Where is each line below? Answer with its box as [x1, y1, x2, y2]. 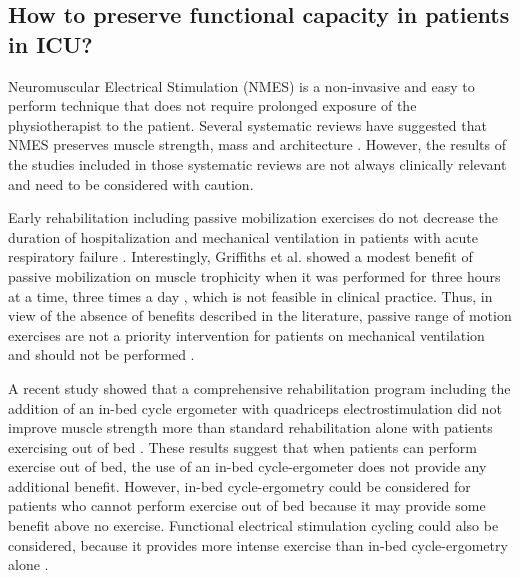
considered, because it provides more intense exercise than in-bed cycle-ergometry [8, 534, 508, 555]
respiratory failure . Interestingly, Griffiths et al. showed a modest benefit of [8, 246, 473, 267]
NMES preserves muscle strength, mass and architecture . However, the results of [8, 134, 507, 155]
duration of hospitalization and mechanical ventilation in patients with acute [8, 226, 479, 247]
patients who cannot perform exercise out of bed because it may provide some [8, 495, 486, 516]
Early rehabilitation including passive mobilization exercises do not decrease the [8, 207, 498, 228]
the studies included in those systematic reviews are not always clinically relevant [8, 153, 507, 174]
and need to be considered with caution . [8, 173, 254, 194]
